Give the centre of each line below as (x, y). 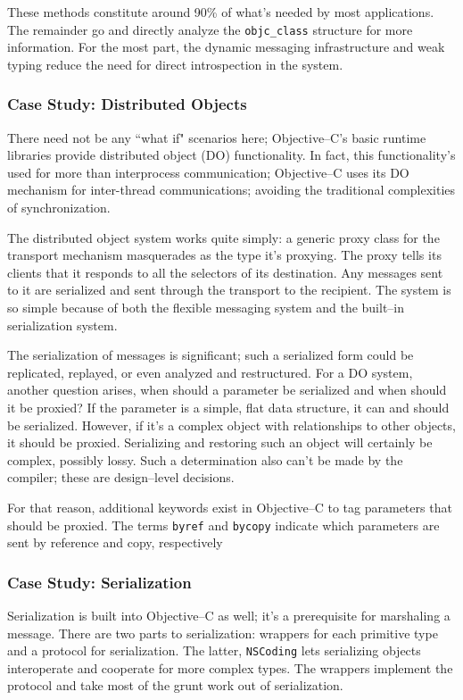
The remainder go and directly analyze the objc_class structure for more (210, 29)
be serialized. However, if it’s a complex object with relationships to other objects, (231, 425)
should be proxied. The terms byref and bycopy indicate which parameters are (223, 525)
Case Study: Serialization (99, 582)
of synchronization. (59, 208)
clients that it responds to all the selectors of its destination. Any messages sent (225, 272)
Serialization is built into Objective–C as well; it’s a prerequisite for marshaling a (229, 615)
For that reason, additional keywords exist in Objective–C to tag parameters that (230, 507)
